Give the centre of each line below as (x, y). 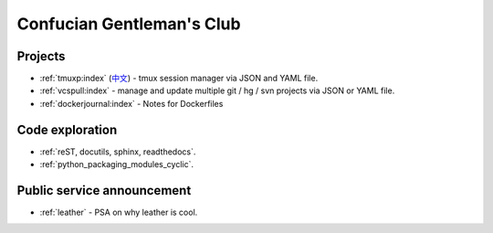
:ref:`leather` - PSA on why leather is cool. (119, 212)
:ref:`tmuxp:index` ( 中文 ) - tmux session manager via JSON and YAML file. (179, 79)
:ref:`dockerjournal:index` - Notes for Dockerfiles (131, 103)
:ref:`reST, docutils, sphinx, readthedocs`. (118, 152)
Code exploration (67, 129)
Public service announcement (104, 191)
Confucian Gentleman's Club (129, 24)
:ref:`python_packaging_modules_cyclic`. (117, 164)
